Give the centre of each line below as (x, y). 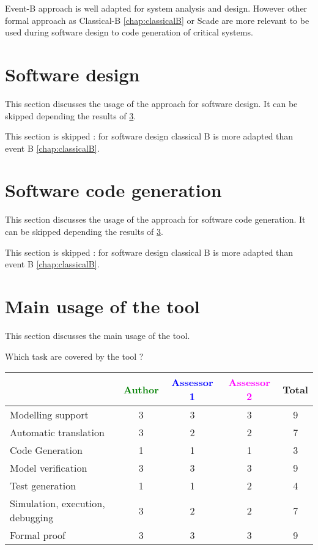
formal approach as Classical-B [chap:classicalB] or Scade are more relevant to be (157, 20)
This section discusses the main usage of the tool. (98, 335)
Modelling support (49, 415)
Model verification (49, 468)
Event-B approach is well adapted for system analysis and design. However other (156, 8)
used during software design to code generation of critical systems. (129, 32)
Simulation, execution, (57, 504)
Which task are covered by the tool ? (74, 356)
